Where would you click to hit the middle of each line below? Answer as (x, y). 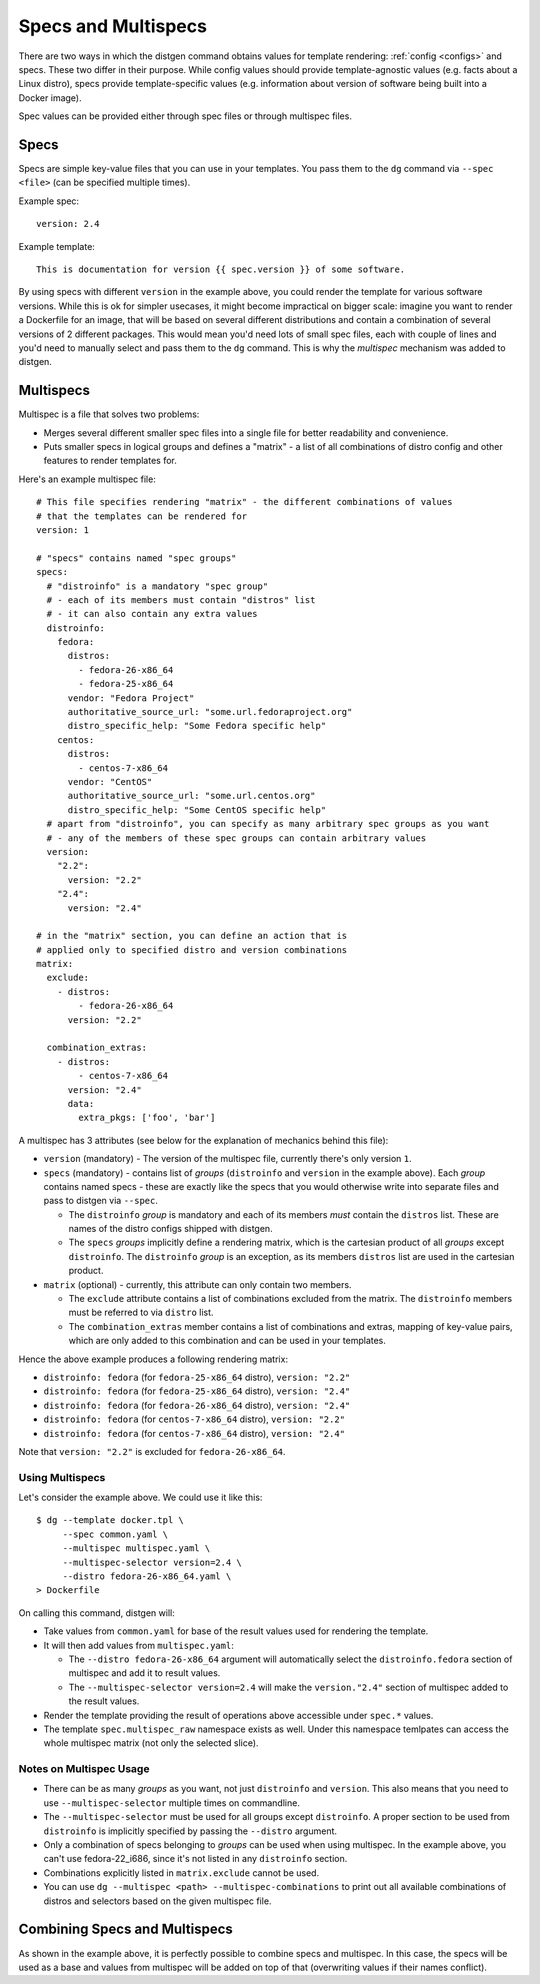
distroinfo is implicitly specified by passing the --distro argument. (190, 1831)
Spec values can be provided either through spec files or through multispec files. (185, 116)
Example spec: (49, 201)
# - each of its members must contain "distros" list (181, 599)
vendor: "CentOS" (110, 781)
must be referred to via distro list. (141, 1312)
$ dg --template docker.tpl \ (110, 1520)
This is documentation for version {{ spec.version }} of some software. (221, 269)
